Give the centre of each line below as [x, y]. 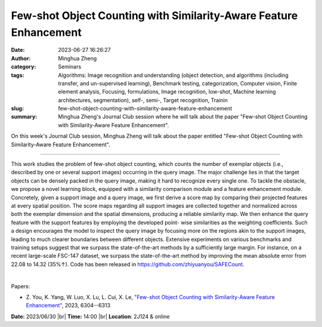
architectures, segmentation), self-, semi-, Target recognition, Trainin [143, 100]
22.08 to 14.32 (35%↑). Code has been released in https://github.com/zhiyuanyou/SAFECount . [128, 264]
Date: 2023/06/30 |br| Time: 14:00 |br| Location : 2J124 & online [90, 316]
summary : [24, 117]
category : [24, 67]
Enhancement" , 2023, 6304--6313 [68, 306]
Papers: [21, 286]
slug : [17, 109]
